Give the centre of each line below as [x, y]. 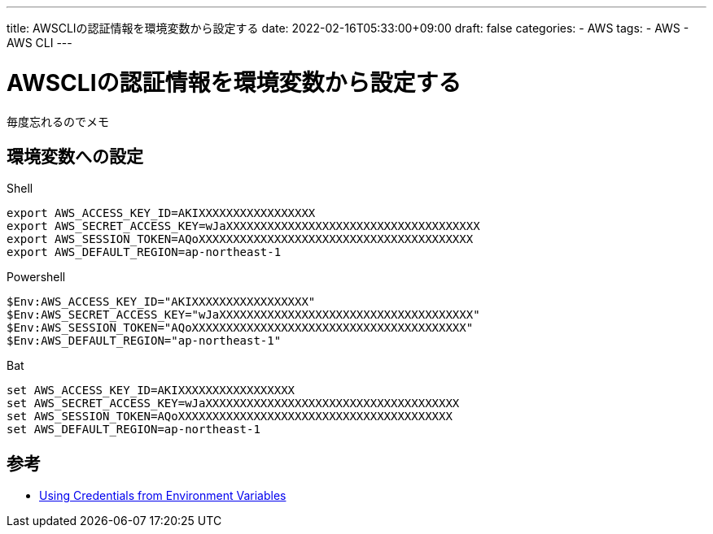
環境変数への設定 [75, 156]
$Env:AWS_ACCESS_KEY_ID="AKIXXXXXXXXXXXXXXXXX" [161, 302]
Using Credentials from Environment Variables [163, 496]
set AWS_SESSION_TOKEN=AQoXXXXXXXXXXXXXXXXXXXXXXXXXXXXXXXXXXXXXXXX [230, 417]
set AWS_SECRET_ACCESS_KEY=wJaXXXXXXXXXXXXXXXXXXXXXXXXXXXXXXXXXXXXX [233, 404]
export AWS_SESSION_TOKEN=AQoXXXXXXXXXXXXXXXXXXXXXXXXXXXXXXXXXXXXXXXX [240, 239]
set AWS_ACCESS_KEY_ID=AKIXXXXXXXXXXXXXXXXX [151, 391]
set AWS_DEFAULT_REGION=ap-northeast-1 [133, 430]
